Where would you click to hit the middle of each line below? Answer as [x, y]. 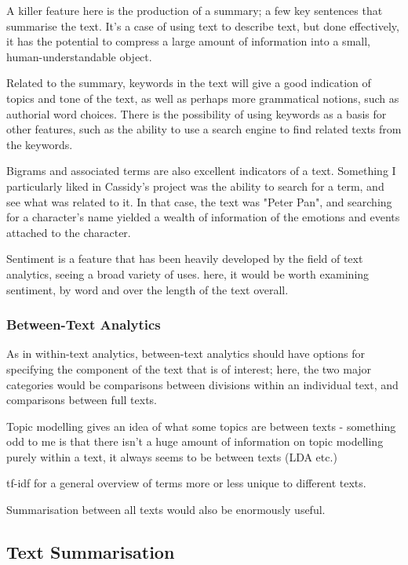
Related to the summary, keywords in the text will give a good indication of [189, 83]
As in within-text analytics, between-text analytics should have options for [186, 354]
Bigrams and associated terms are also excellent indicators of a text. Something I [201, 171]
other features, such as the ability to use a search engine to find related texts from [204, 129]
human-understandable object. [79, 56]
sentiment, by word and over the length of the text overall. [148, 289]
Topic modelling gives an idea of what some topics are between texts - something [201, 426]
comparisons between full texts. [82, 400]
